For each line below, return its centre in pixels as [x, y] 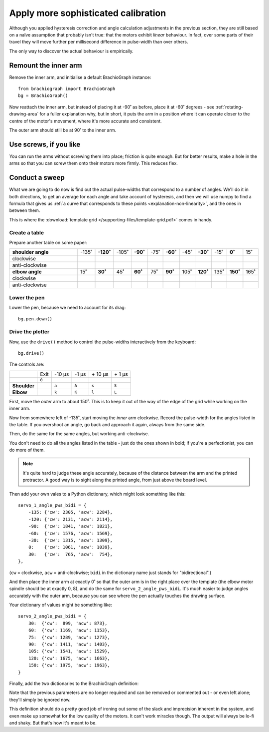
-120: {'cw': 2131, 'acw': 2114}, [70, 519]
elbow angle [27, 272]
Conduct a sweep [37, 178]
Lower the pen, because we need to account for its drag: [67, 308]
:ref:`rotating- [229, 107]
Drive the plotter [29, 332]
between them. [25, 210]
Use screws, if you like [45, 144]
